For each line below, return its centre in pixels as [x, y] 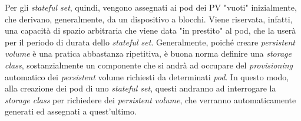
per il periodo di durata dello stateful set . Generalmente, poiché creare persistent [150, 42]
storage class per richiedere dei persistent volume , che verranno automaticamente [150, 99]
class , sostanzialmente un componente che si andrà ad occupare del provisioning [149, 65]
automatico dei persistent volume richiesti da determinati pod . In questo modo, [147, 76]
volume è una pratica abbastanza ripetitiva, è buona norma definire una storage [148, 53]
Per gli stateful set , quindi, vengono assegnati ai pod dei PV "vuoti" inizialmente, [151, 7]
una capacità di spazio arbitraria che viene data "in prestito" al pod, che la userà [150, 30]
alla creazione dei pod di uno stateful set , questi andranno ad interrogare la [140, 88]
